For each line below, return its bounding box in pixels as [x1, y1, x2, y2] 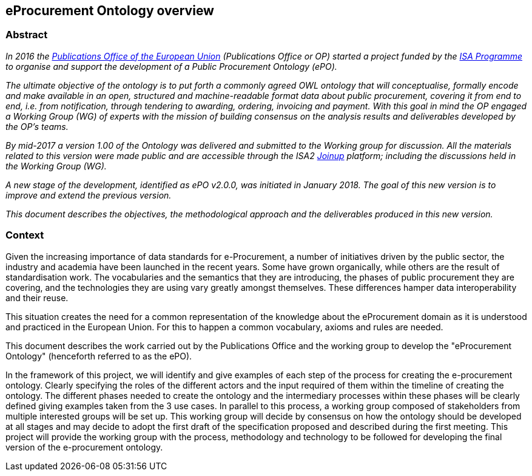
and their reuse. [5, 292, 69, 303]
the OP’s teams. [5, 121, 69, 132]
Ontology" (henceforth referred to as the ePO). [5, 350, 192, 361]
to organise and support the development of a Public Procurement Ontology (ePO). [5, 61, 337, 72]
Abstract [5, 29, 48, 41]
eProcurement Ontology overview [5, 3, 214, 18]
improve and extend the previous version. [5, 189, 172, 200]
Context [5, 229, 44, 242]
